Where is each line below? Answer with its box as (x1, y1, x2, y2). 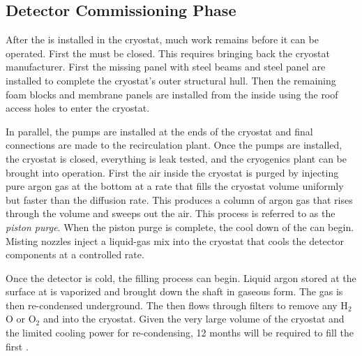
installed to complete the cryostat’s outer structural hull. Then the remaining (6, 73, 336, 87)
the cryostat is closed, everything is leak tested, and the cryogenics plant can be (6, 151, 347, 165)
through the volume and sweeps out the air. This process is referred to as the (6, 206, 335, 221)
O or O (6, 311, 36, 326)
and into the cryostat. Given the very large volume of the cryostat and (43, 311, 345, 326)
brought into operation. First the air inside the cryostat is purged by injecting (6, 165, 339, 179)
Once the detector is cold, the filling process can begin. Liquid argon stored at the (6, 270, 356, 285)
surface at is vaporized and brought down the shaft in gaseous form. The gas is (6, 284, 343, 299)
